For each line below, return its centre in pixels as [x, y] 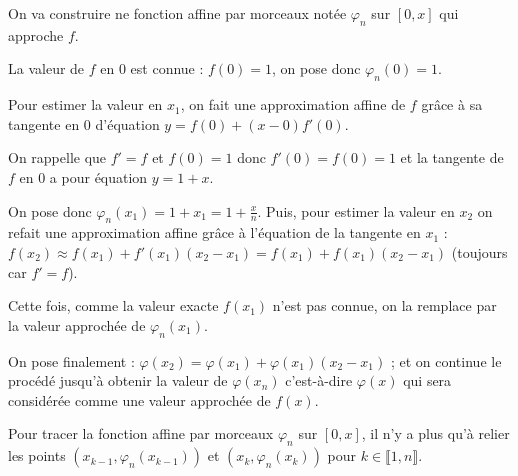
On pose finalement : [71, 360]
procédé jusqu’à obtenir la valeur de [118, 380]
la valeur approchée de [77, 324]
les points [37, 455]
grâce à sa [452, 104]
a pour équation [98, 176]
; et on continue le [446, 360]
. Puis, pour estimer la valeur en [356, 210]
